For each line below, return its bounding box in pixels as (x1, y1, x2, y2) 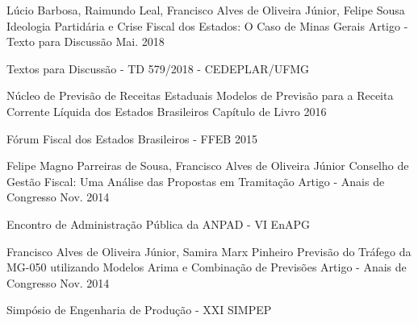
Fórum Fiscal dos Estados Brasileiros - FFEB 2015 (6, 130, 257, 147)
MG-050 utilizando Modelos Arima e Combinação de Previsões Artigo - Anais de (6, 259, 407, 275)
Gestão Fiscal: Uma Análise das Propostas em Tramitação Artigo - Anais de (6, 172, 385, 189)
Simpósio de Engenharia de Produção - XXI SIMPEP (6, 301, 272, 318)
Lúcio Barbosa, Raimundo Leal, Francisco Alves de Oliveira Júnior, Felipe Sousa (6, 2, 405, 18)
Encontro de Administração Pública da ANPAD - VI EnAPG (6, 215, 310, 232)
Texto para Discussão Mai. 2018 (6, 33, 165, 50)
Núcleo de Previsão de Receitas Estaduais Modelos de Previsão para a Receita (6, 87, 394, 104)
